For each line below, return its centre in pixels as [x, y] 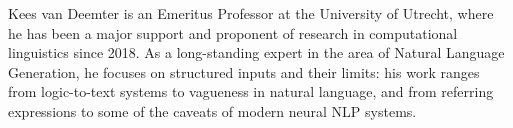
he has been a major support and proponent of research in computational [233, 32]
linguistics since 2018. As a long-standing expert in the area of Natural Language [256, 52]
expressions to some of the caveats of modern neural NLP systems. [212, 110]
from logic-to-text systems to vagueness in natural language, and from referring [251, 91]
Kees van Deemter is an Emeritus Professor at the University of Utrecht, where [251, 13]
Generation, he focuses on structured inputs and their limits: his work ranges [244, 71]
